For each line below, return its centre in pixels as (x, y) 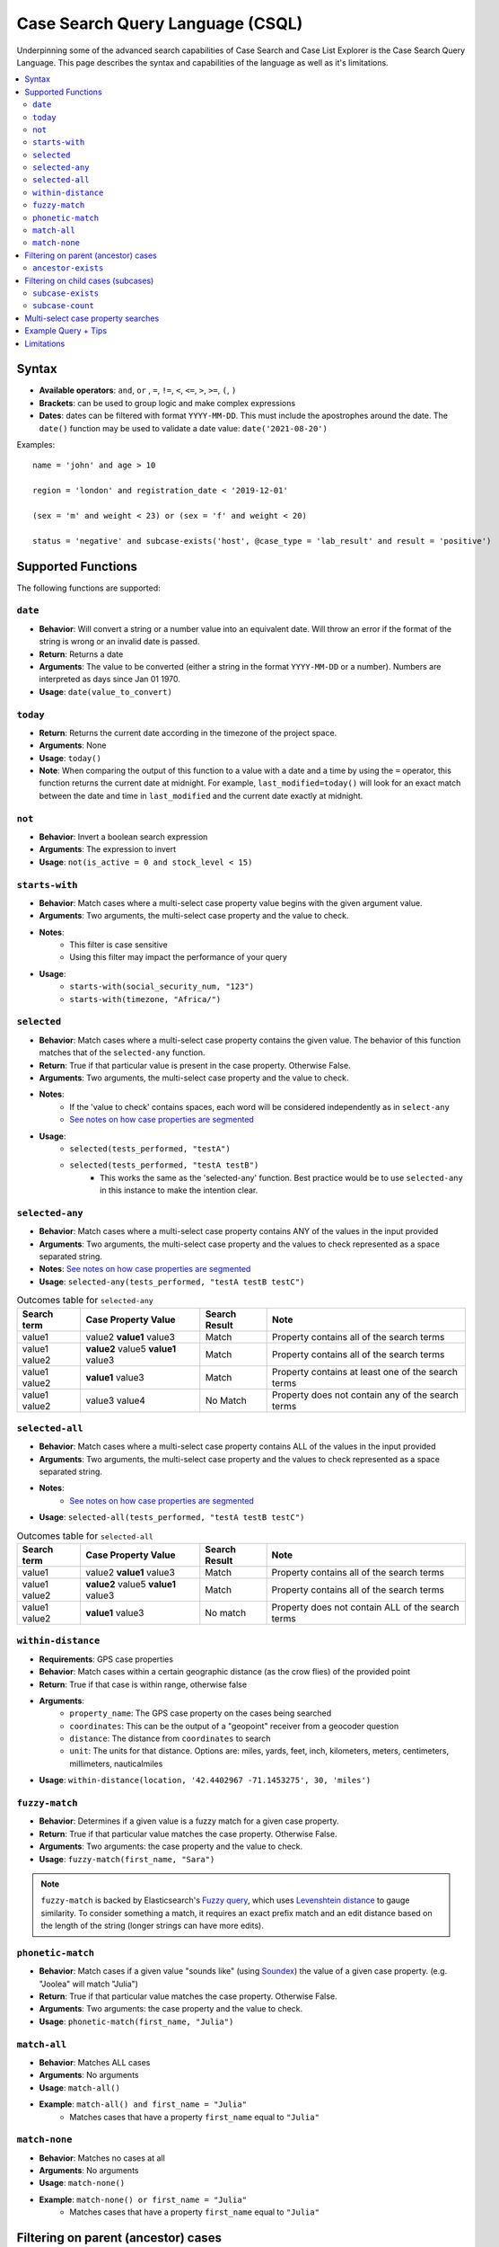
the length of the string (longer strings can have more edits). (152, 1926)
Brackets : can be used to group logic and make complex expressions (167, 403)
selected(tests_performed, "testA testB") (164, 1165)
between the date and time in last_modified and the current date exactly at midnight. (201, 795)
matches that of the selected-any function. (122, 1052)
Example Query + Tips (66, 331)
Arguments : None (73, 745)
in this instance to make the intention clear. (179, 1190)
